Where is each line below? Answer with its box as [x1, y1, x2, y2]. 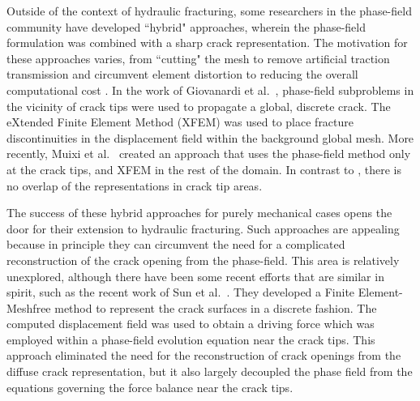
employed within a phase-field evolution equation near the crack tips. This [6, 331, 375, 348]
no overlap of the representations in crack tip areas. [6, 177, 263, 194]
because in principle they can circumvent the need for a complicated [6, 236, 345, 253]
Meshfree [6, 299, 51, 316]
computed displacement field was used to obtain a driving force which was [6, 315, 375, 332]
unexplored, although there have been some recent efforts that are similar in [6, 267, 384, 284]
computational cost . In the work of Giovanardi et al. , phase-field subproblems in [6, 81, 414, 98]
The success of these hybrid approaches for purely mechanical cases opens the [6, 204, 392, 221]
